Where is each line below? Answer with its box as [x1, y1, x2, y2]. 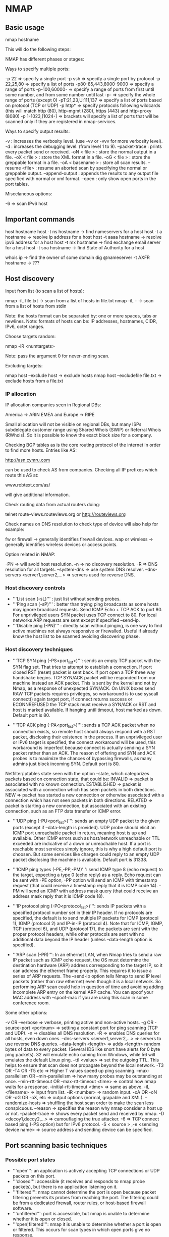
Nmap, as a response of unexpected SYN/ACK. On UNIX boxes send [12, 685, 155, 691]
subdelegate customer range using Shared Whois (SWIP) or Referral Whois [5, 426, 161, 433]
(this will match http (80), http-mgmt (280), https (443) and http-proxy [5, 108, 152, 114]
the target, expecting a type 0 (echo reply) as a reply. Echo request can [12, 872, 161, 878]
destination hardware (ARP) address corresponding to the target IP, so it [12, 962, 163, 968]
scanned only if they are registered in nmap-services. [5, 119, 117, 124]
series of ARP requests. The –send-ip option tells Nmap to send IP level [12, 973, 161, 979]
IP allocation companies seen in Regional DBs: [5, 402, 101, 408]
